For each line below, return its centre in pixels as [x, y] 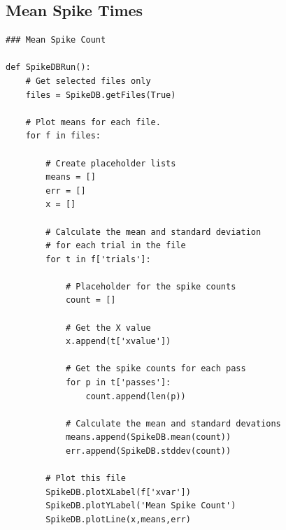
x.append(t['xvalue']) [118, 342]
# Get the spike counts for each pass [156, 369]
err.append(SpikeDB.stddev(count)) [148, 451]
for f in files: [63, 136]
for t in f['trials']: [98, 259]
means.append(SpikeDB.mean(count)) [148, 437]
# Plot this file [86, 479]
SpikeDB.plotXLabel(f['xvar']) [118, 492]
